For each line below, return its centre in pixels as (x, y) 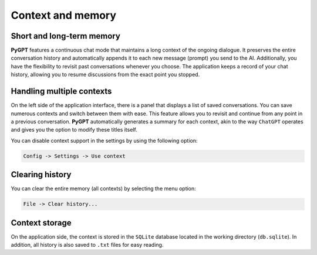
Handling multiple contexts (61, 92)
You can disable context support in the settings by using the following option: (104, 140)
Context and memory (64, 15)
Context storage (41, 223)
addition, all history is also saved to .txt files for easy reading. (87, 245)
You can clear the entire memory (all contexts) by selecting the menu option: (103, 189)
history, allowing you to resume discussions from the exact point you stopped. (105, 75)
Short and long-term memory (65, 36)
